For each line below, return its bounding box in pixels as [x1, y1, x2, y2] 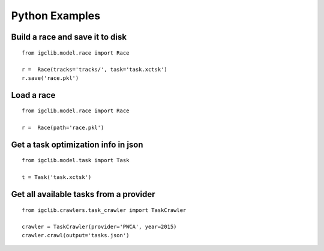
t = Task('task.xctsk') [22, 174, 92, 181]
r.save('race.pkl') [22, 74, 79, 81]
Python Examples [11, 9, 101, 22]
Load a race [11, 90, 56, 100]
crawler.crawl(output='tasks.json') [22, 232, 130, 238]
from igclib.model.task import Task [22, 157, 130, 164]
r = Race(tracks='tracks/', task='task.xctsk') [22, 66, 167, 73]
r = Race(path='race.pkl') [22, 124, 104, 131]
